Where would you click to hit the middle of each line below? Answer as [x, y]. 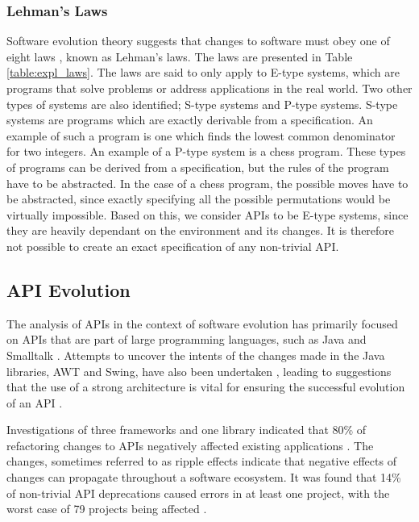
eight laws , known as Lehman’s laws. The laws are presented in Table [180, 56]
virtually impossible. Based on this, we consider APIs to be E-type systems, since [207, 214]
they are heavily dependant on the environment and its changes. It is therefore [201, 230]
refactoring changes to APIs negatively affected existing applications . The [190, 445]
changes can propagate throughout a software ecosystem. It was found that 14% [204, 477]
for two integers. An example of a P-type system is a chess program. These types [206, 151]
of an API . [35, 402]
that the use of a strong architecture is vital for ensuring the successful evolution [206, 387]
